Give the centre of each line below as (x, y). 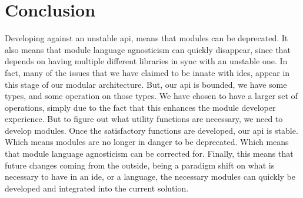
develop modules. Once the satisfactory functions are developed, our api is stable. (151, 130)
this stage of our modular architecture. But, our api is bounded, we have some (146, 84)
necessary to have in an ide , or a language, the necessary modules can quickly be (150, 176)
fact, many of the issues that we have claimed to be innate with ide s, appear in (147, 72)
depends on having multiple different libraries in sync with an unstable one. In (146, 61)
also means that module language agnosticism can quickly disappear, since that (148, 49)
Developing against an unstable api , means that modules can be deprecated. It (146, 38)
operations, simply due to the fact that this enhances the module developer (140, 107)
